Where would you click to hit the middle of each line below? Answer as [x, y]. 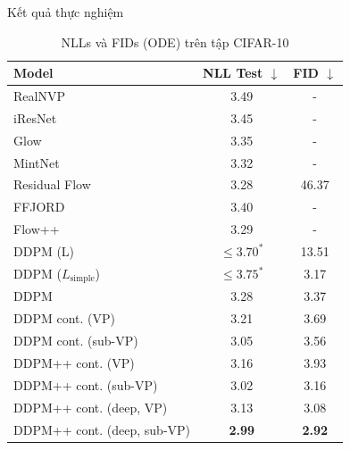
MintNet [37, 162]
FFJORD [39, 207]
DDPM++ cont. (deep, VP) [91, 407]
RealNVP [39, 96]
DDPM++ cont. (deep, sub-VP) [102, 429]
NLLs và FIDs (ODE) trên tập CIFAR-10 [175, 42]
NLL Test [233, 73]
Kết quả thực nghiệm [66, 12]
